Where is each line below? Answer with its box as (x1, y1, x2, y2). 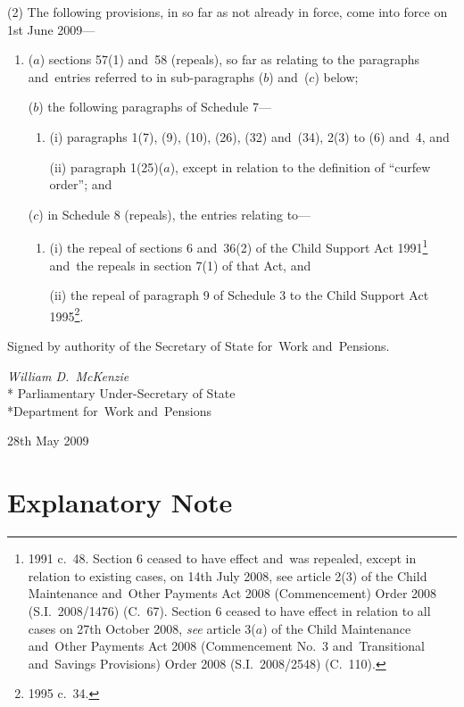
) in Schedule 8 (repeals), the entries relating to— (38, 204, 311, 223)
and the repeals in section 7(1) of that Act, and (49, 255, 311, 274)
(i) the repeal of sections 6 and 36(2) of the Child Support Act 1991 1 (49, 236, 428, 256)
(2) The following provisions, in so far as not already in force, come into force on (7, 3, 448, 21)
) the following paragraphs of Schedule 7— (38, 97, 272, 116)
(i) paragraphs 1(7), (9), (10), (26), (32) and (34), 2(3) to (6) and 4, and (49, 127, 450, 146)
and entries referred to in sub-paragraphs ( (28, 67, 264, 86)
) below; (314, 67, 359, 86)
